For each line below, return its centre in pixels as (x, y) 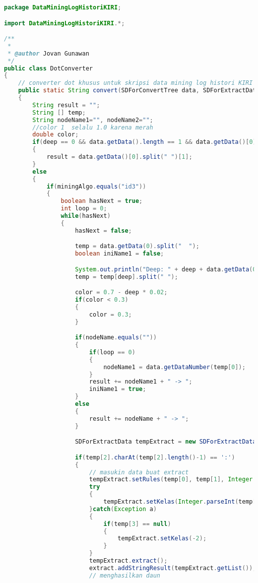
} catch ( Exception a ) (123, 509)
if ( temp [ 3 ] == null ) (137, 524)
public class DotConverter (48, 68)
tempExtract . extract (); (128, 561)
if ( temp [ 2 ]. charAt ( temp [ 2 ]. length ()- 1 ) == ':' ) (155, 457)
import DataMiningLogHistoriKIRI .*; (64, 23)
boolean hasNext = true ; (102, 201)
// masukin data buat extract (139, 472)
